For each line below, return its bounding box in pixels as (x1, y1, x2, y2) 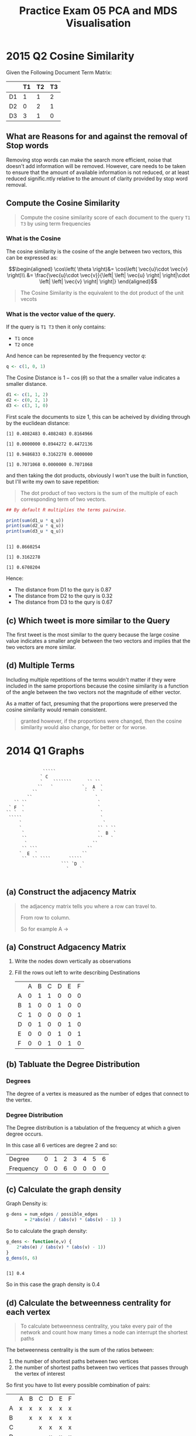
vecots (20, 295, 37, 302)
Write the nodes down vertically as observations (14, 958, 132, 965)
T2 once (14, 341, 34, 348)
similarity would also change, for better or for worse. (20, 723, 147, 730)
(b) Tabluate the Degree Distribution (6, 1059, 140, 1069)
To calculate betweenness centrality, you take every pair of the (20, 1322, 173, 1330)
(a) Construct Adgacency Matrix (6, 942, 126, 952)
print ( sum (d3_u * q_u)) (6, 528, 64, 534)
